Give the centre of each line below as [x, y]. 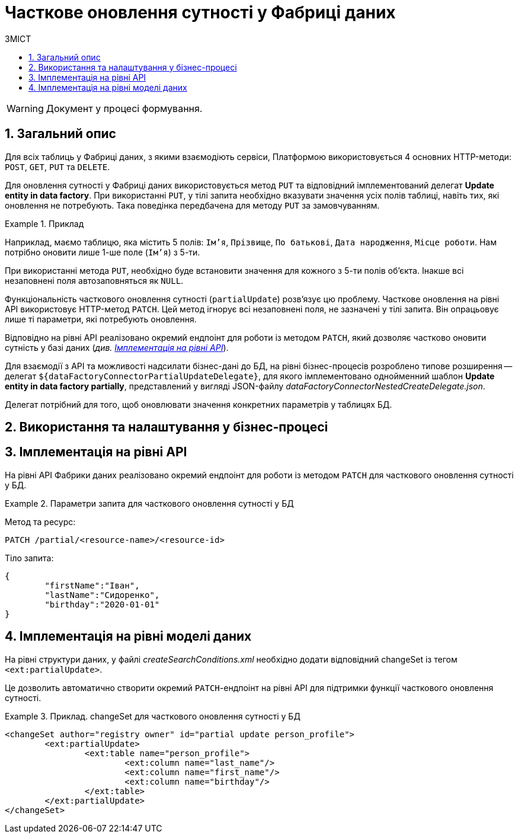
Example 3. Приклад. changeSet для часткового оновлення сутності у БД [153, 716]
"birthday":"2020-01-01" [102, 604]
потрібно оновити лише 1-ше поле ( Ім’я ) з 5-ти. [103, 252]
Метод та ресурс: [40, 522]
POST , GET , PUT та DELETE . [57, 167]
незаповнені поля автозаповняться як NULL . [94, 280]
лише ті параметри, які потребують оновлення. [101, 319]
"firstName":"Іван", [92, 585]
